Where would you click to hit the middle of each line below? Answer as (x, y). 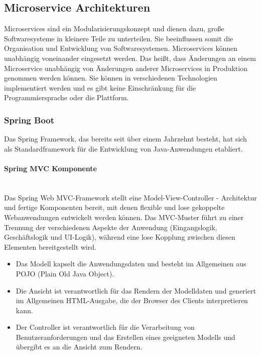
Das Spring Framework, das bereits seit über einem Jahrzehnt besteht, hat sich (125, 139)
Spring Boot (29, 120)
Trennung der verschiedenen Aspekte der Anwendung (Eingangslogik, (111, 227)
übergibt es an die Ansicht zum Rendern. (79, 347)
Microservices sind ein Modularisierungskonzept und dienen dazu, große (114, 28)
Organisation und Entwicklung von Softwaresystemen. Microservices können (121, 48)
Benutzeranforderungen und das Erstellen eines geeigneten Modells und (125, 337)
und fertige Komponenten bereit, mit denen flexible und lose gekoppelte (114, 207)
